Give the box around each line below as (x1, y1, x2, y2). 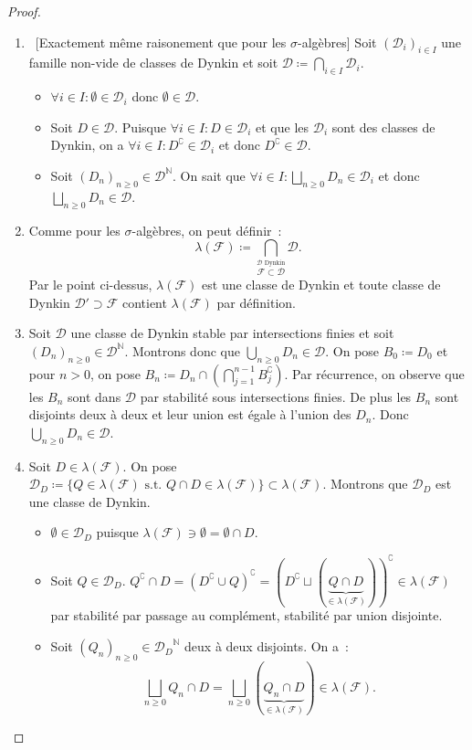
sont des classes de (331, 117, 435, 136)
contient (121, 292, 167, 312)
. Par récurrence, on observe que (284, 364, 465, 383)
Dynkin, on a (50, 135, 124, 154)
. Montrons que (322, 474, 408, 493)
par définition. (216, 292, 296, 312)
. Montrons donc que (124, 341, 240, 360)
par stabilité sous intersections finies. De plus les (140, 386, 412, 406)
